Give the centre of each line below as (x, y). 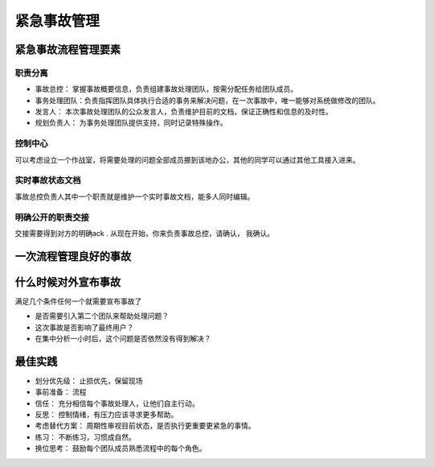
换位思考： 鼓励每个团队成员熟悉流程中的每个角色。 (121, 448)
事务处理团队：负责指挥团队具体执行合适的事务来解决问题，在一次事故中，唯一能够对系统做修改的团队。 (207, 100)
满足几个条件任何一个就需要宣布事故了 (78, 301)
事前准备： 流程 (61, 392)
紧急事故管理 (57, 21)
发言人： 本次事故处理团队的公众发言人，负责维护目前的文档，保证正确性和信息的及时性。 (184, 112)
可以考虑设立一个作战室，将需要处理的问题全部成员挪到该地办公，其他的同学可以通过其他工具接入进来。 (187, 159)
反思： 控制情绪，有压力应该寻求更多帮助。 (106, 415)
